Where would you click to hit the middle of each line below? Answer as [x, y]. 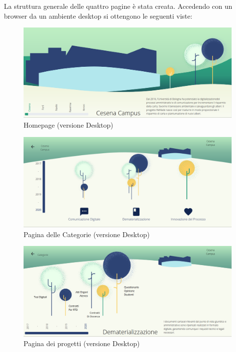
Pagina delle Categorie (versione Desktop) [87, 234]
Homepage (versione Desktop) [68, 125]
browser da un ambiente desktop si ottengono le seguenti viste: [98, 15]
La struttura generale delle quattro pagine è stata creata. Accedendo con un [118, 6]
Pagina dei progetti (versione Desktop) [82, 343]
